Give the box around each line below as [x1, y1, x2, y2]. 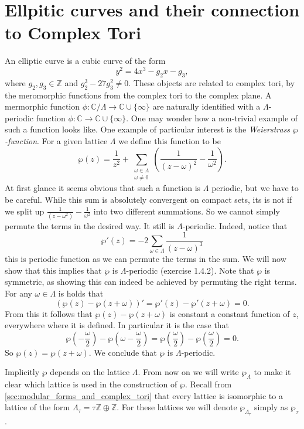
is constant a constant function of [169, 307, 290, 319]
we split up [5, 205, 45, 217]
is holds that [58, 287, 104, 299]
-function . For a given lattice [5, 134, 108, 147]
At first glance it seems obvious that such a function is [5, 182, 201, 194]
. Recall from [185, 378, 232, 390]
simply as [254, 401, 288, 413]
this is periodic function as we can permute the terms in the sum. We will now [5, 253, 286, 265]
